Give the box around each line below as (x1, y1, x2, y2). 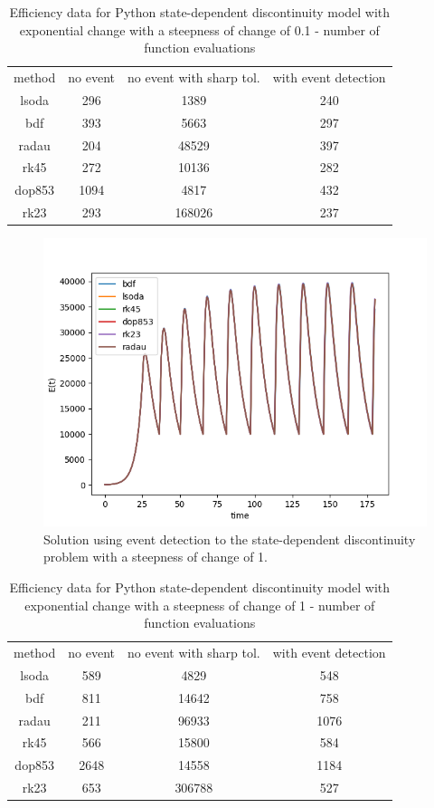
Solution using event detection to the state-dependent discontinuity (43, 529, 416, 548)
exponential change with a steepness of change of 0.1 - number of (19, 20, 380, 39)
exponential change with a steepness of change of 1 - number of (24, 595, 375, 614)
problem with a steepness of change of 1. (43, 547, 268, 566)
